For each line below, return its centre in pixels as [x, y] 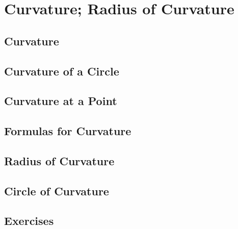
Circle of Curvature [57, 190]
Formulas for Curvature [68, 131]
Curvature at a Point [61, 101]
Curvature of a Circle [62, 71]
